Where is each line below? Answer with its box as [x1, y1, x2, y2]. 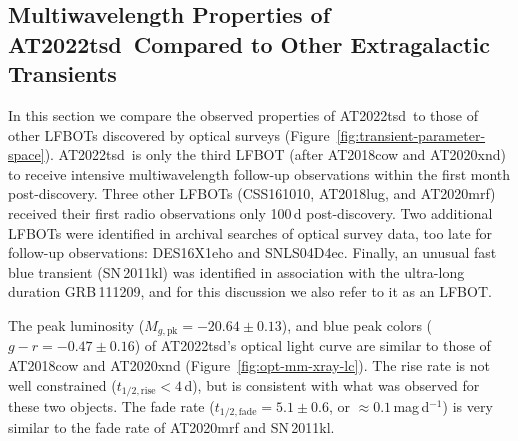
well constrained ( [8, 374, 117, 395]
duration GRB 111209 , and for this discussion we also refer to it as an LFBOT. [8, 281, 492, 302]
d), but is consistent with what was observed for [184, 374, 480, 395]
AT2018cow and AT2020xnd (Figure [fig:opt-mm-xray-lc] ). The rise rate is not [8, 354, 490, 375]
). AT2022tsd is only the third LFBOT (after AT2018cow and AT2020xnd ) [44, 144, 506, 165]
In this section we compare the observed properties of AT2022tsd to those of [8, 104, 478, 125]
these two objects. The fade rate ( [8, 396, 215, 417]
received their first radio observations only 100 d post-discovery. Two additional [8, 202, 493, 223]
